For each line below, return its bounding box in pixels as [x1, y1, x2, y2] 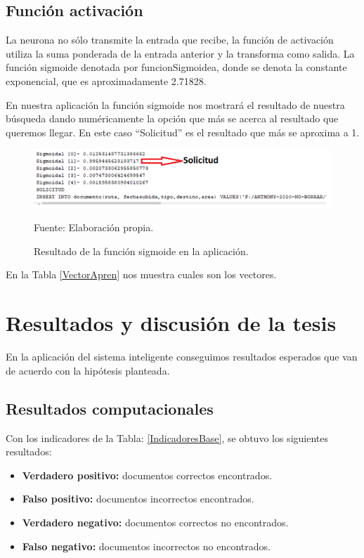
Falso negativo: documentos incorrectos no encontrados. [22, 538, 271, 553]
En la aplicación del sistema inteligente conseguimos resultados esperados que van [6, 349, 358, 364]
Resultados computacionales [6, 397, 214, 419]
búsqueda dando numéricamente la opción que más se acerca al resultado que [6, 111, 339, 126]
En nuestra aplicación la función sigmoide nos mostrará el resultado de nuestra [6, 97, 345, 112]
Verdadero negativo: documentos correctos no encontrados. [22, 514, 289, 529]
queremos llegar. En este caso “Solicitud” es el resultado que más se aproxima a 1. [6, 124, 360, 139]
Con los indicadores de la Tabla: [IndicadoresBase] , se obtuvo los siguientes [6, 430, 328, 445]
